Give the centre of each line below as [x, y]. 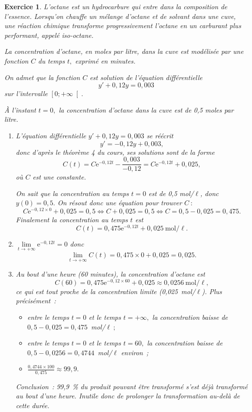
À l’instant [20, 109]
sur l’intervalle [26, 93]
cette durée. [33, 405]
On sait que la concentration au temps [72, 193]
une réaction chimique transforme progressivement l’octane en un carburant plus [123, 25]
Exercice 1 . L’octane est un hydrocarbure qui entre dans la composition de [116, 6]
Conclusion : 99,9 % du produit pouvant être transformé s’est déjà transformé [132, 386]
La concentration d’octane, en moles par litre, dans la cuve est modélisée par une [124, 51]
